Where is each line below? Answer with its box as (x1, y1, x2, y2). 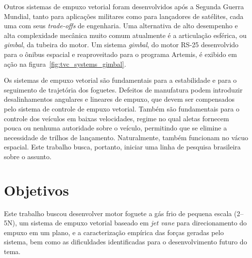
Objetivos (4, 180, 69, 200)
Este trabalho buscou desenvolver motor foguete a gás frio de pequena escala (4, 208, 232, 218)
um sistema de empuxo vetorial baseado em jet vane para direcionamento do (19, 218, 247, 228)
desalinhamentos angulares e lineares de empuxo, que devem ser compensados (4, 94, 235, 104)
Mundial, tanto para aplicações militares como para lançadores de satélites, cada (4, 11, 244, 21)
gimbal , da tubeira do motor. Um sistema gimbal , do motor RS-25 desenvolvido (4, 39, 239, 50)
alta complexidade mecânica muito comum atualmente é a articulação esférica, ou (4, 30, 247, 40)
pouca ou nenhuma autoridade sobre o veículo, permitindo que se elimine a (4, 123, 227, 133)
